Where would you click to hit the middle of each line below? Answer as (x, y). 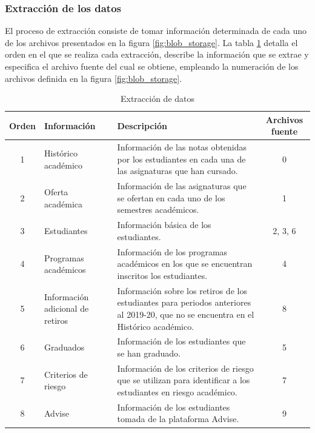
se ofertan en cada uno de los (171, 197)
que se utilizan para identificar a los (184, 380)
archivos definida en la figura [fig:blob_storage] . (94, 78)
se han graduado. (149, 353)
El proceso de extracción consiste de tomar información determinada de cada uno (156, 31)
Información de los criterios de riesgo (185, 368)
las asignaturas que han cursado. (177, 171)
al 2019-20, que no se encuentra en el (186, 314)
